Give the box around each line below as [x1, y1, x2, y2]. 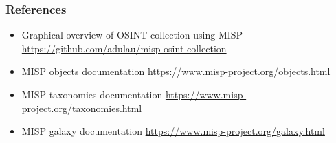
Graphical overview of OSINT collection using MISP [21, 27, 243, 42]
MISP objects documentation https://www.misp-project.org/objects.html [21, 64, 331, 78]
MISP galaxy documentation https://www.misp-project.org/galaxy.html [21, 124, 325, 138]
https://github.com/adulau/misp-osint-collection [21, 41, 227, 55]
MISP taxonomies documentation [21, 87, 163, 101]
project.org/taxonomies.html [21, 100, 142, 115]
